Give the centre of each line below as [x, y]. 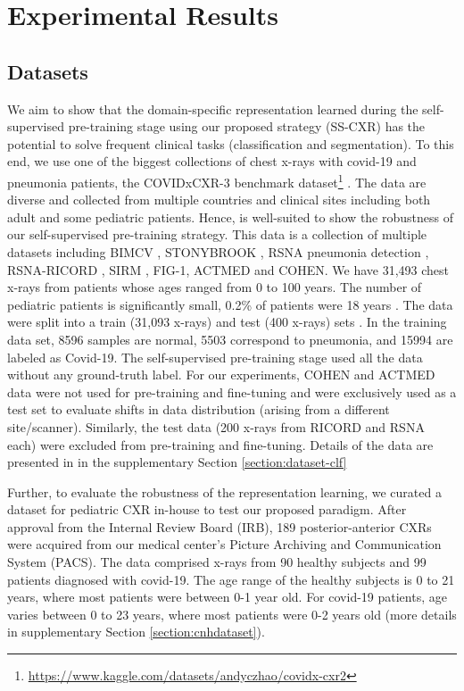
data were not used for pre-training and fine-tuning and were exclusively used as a [232, 391]
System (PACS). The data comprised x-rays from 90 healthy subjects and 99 [217, 562]
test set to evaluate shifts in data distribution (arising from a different [199, 409]
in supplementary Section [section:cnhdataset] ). [136, 632]
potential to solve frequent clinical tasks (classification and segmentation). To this [231, 143]
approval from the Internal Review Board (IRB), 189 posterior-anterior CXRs [220, 526]
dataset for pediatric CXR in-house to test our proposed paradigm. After [207, 509]
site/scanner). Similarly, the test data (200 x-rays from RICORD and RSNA [216, 426]
